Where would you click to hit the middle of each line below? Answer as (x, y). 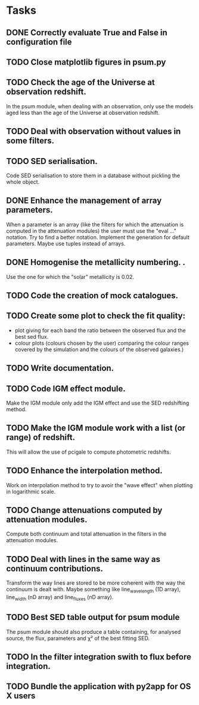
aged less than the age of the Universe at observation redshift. (83, 113)
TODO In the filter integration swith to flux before (99, 657)
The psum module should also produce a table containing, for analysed (94, 631)
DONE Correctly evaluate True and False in (87, 33)
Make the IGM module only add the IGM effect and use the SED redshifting (98, 403)
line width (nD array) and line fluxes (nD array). (60, 598)
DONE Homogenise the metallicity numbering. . (96, 262)
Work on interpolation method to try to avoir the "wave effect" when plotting (99, 485)
